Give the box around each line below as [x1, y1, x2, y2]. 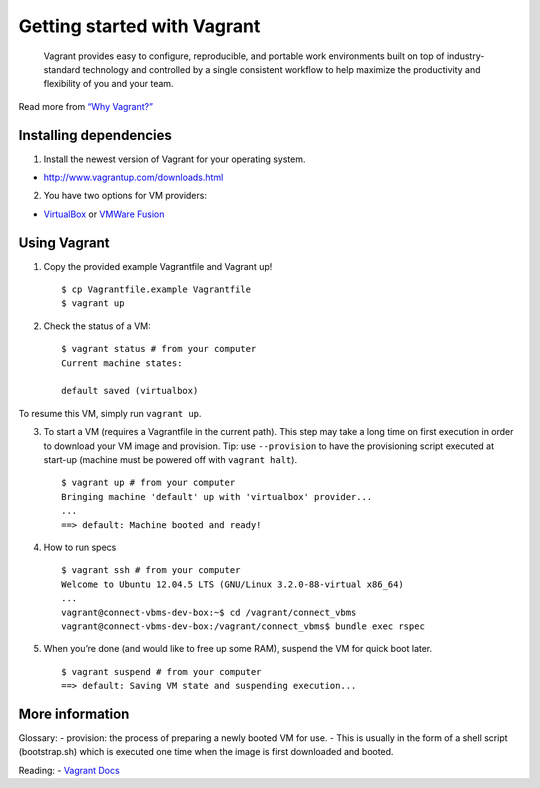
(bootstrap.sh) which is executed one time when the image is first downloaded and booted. [18, 746, 394, 758]
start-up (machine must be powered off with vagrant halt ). [43, 454, 298, 465]
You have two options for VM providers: [43, 190, 207, 202]
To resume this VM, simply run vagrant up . [18, 407, 202, 419]
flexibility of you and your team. [43, 78, 174, 90]
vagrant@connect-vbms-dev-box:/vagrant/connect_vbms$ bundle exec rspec [61, 620, 425, 632]
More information [18, 705, 130, 722]
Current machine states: [61, 357, 183, 369]
